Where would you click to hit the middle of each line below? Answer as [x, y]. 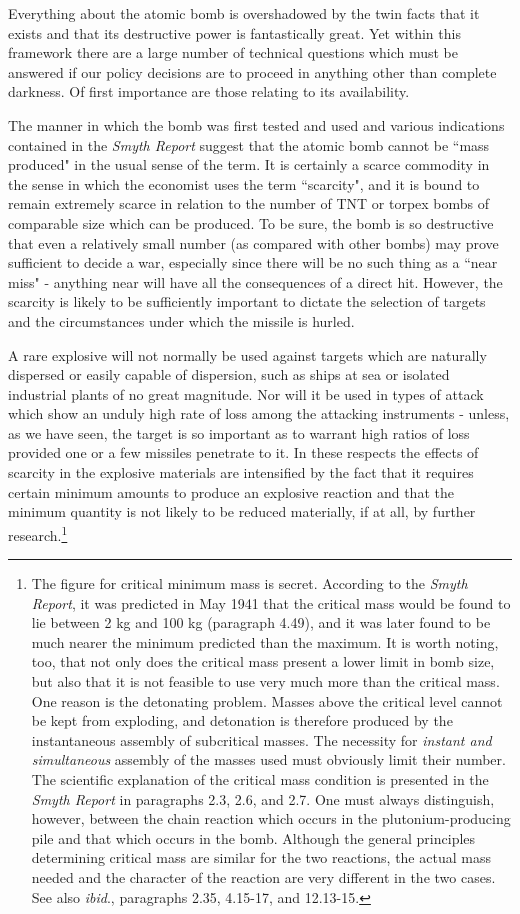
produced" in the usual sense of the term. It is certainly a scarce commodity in [249, 164]
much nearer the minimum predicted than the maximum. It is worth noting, [265, 641]
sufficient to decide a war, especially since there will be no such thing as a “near [253, 262]
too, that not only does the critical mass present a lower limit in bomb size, [263, 661]
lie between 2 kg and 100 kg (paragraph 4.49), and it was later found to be [261, 622]
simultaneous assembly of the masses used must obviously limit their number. [268, 759]
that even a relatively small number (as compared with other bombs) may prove [253, 242]
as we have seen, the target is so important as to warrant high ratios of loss [239, 432]
